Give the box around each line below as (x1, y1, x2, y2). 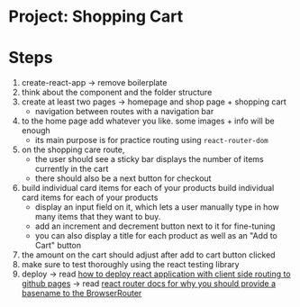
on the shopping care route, (21, 144, 125, 155)
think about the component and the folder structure (21, 87, 213, 98)
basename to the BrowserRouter (21, 288, 142, 299)
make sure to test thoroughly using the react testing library (21, 259, 240, 270)
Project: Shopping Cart (8, 6, 184, 27)
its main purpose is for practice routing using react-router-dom (34, 135, 269, 146)
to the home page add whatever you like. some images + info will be (21, 115, 276, 127)
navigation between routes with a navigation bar (34, 106, 214, 117)
